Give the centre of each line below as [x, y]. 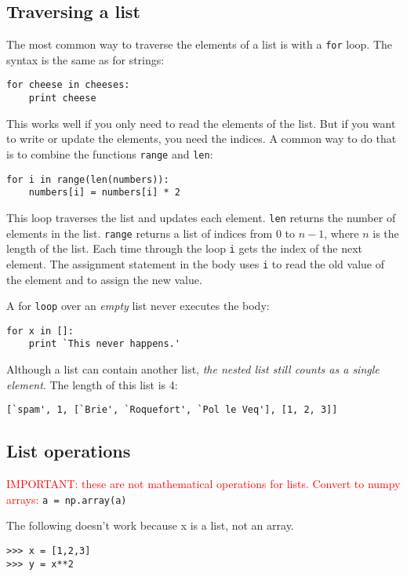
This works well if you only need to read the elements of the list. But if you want [201, 123]
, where [342, 233]
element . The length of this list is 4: [92, 384]
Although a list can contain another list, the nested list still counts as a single [193, 369]
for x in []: [40, 331]
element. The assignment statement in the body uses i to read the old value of [195, 263]
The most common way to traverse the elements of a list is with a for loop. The [200, 44]
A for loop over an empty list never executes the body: [138, 306]
